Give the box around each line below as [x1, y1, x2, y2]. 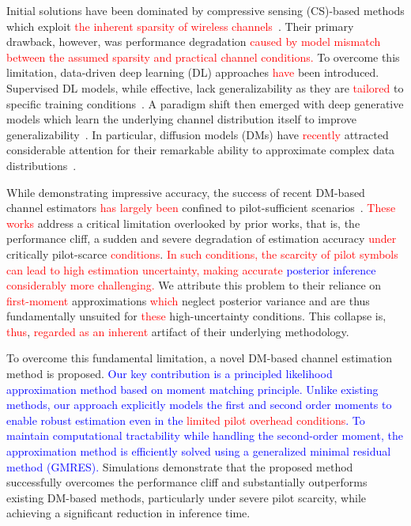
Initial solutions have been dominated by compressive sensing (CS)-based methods [6, 2, 405, 18]
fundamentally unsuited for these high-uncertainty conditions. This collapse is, [6, 308, 386, 324]
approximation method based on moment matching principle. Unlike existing [6, 380, 379, 397]
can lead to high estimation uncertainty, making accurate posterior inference [6, 261, 376, 278]
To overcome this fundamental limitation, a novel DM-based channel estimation [6, 350, 393, 366]
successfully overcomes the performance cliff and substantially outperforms [6, 474, 368, 490]
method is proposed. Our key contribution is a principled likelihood [6, 365, 333, 382]
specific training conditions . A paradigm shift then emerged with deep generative [6, 95, 404, 112]
